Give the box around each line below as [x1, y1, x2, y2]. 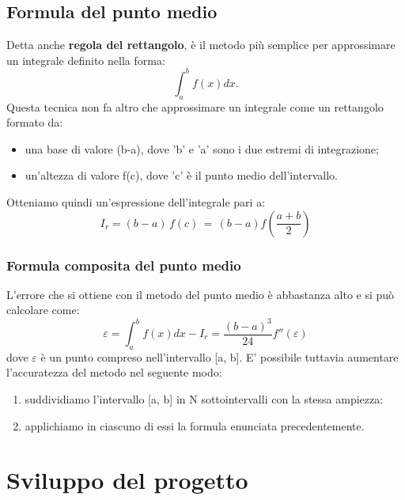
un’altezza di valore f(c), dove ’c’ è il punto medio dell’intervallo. [25, 167, 338, 184]
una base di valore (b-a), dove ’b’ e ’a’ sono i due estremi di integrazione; [25, 140, 379, 157]
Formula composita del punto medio [6, 255, 241, 275]
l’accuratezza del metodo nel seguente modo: [6, 364, 222, 381]
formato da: [6, 114, 63, 131]
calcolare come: [6, 301, 80, 318]
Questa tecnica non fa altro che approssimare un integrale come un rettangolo [6, 98, 384, 115]
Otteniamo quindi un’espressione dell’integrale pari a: [6, 194, 266, 210]
